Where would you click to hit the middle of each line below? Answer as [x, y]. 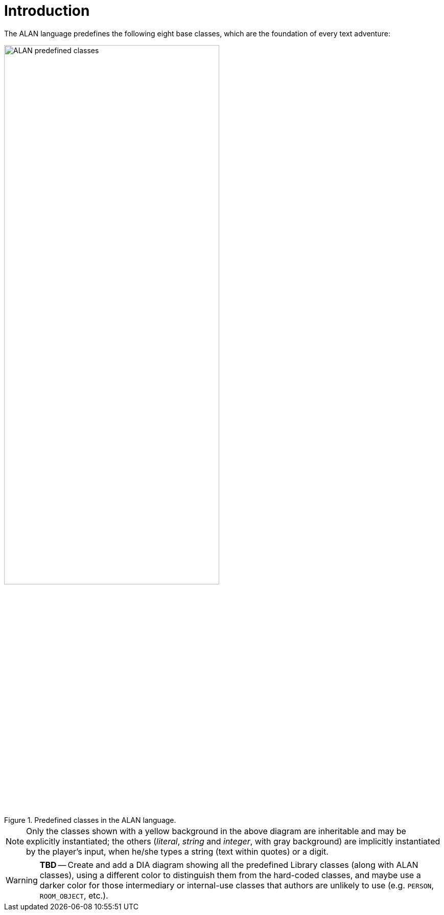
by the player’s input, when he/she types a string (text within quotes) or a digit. [177, 852]
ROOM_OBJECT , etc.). [74, 896]
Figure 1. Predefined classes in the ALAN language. [90, 820]
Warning [22, 880]
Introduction [47, 11]
